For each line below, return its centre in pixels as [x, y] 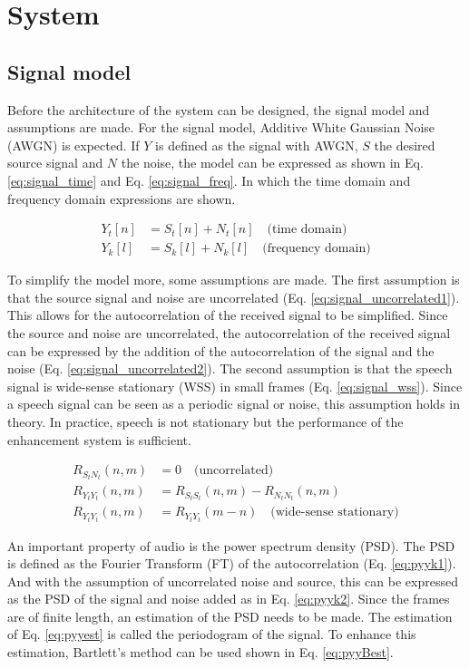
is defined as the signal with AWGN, [257, 145]
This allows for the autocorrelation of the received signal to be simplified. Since [228, 315]
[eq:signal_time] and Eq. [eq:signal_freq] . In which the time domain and [209, 180]
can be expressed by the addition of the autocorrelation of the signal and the [221, 350]
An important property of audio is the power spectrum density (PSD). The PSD [231, 545]
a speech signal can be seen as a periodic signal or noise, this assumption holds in [234, 404]
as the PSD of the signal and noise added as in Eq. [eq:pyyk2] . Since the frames [229, 599]
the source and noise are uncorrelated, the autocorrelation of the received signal [229, 332]
